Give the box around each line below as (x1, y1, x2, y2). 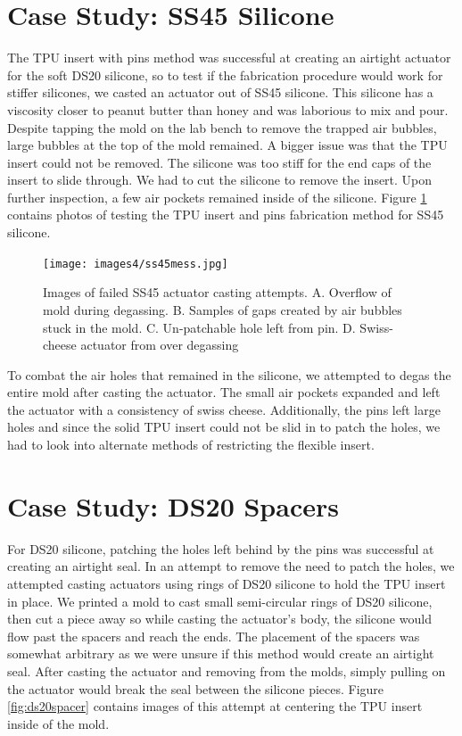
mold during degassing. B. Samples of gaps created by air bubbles (43, 300, 402, 318)
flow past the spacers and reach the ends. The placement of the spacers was (7, 626, 420, 645)
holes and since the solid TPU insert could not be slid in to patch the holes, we (7, 418, 441, 436)
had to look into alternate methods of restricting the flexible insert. (7, 435, 375, 454)
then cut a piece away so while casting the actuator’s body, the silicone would (7, 609, 432, 628)
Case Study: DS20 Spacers (7, 487, 339, 524)
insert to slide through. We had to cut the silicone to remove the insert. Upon (7, 170, 433, 189)
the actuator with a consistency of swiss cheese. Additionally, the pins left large (7, 400, 441, 418)
